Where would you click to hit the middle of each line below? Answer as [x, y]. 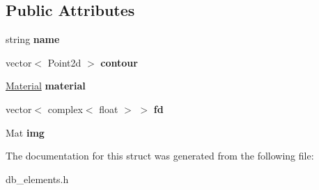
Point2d [64, 62]
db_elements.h [37, 179]
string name [33, 39]
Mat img [25, 132]
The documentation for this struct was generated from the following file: [160, 156]
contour [119, 62]
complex [65, 109]
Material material [46, 86]
